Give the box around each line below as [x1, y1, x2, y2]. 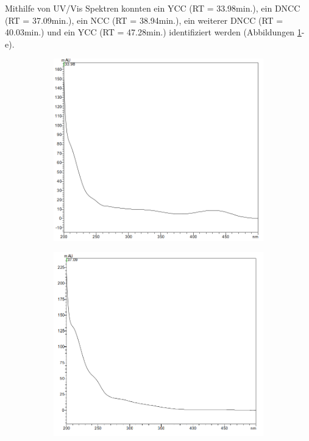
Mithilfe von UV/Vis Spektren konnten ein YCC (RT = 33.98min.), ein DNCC [5, 2, 300, 14]
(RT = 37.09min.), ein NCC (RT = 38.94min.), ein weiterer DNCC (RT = [5, 13, 283, 26]
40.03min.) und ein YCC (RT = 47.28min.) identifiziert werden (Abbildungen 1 [5, 26, 302, 38]
